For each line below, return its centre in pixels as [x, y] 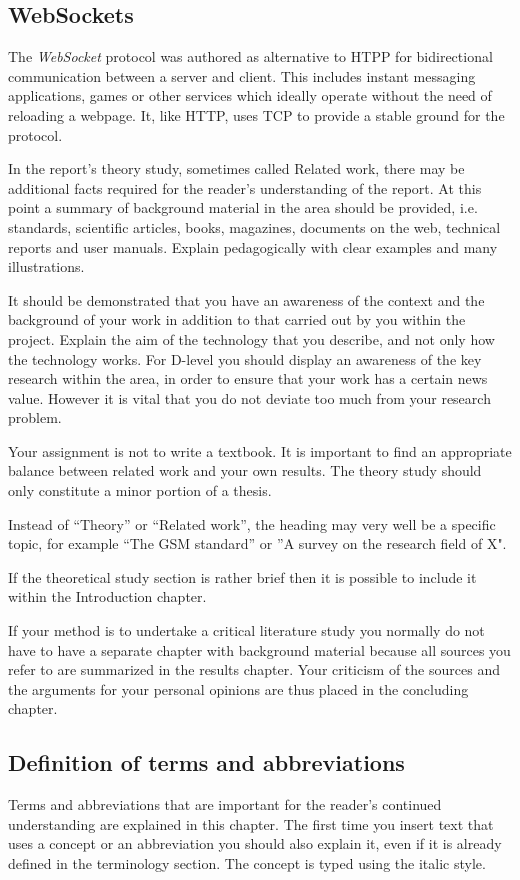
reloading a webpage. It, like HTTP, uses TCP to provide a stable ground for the [256, 114]
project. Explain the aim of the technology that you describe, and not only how [251, 338]
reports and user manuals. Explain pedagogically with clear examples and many [253, 246]
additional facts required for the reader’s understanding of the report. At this [245, 187]
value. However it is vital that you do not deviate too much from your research [249, 397]
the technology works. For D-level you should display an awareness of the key [245, 358]
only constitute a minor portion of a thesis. [140, 490]
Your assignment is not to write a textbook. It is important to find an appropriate [260, 450]
